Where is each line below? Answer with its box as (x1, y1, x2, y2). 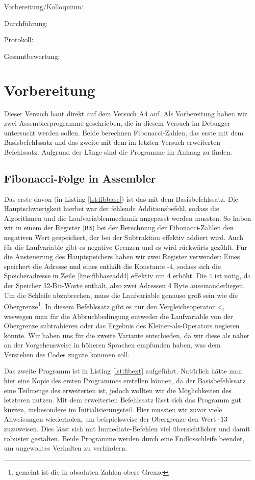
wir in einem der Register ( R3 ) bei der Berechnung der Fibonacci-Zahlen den (4, 222, 234, 233)
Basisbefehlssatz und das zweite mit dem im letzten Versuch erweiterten (4, 137, 220, 147)
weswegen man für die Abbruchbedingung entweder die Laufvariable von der (4, 311, 233, 321)
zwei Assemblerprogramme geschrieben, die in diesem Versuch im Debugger (4, 118, 230, 128)
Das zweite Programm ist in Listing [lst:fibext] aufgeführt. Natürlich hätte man (4, 366, 242, 376)
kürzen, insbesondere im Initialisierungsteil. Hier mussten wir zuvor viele (4, 404, 222, 414)
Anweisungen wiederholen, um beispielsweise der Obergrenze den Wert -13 (4, 414, 228, 424)
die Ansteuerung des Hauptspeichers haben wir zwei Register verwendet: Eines (4, 251, 240, 262)
